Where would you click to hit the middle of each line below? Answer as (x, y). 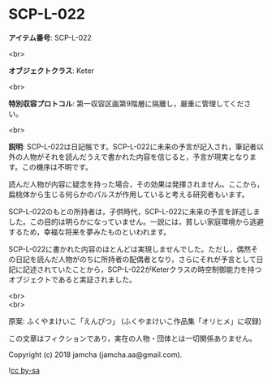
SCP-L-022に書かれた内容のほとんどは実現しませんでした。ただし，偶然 (130, 249)
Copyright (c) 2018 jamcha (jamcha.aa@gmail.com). (95, 355)
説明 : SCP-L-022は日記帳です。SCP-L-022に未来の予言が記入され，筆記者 (133, 146)
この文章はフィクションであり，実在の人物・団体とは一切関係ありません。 (133, 338)
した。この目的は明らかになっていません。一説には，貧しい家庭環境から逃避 (136, 222)
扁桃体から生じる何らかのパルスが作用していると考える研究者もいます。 (129, 194)
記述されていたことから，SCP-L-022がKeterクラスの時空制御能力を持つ (142, 269)
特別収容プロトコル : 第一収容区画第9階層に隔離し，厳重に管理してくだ (126, 103)
